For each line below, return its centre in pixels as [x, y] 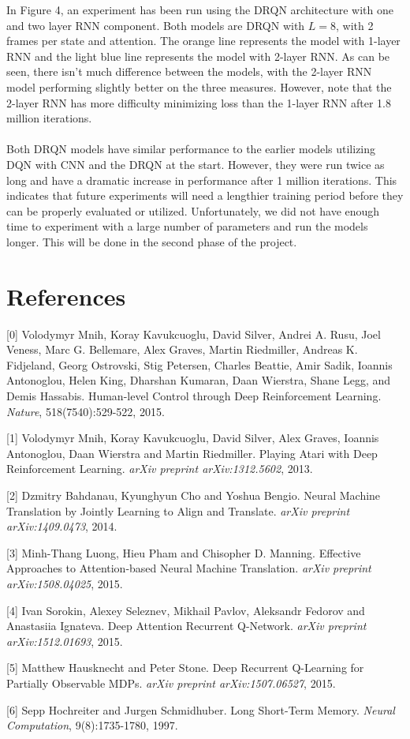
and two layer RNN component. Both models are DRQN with [156, 25]
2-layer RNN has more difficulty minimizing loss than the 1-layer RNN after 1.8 [199, 102]
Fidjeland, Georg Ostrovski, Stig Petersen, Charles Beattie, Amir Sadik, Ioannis [199, 364]
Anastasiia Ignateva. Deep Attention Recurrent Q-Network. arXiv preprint [186, 626]
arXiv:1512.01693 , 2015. [65, 641]
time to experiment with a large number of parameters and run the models [187, 226]
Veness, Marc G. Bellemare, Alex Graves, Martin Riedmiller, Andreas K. [182, 349]
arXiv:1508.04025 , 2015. [65, 583]
